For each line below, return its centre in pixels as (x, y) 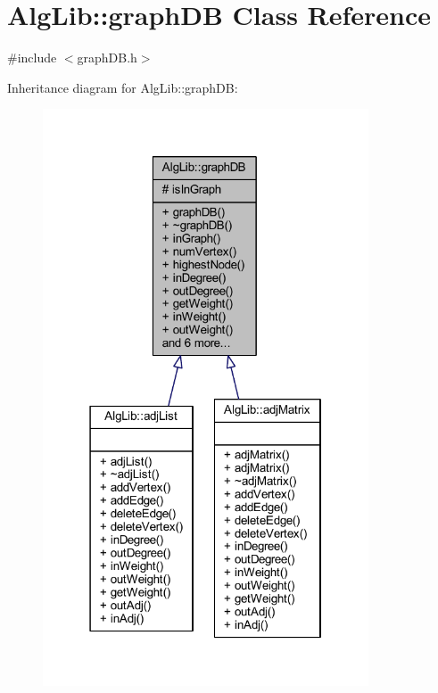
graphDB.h (107, 58)
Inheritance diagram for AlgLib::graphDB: (123, 87)
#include (32, 58)
